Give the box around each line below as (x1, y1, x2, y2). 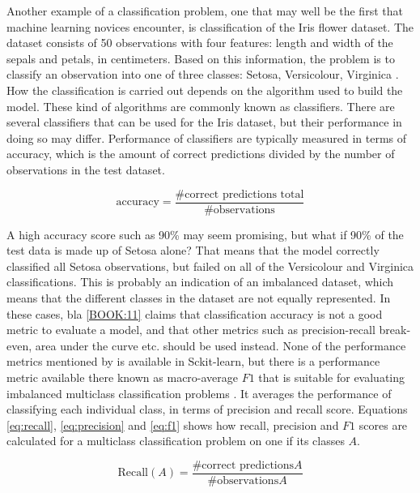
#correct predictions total (175, 188, 304, 200)
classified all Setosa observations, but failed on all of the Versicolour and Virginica (6, 257, 414, 274)
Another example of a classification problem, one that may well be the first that (6, 2, 403, 19)
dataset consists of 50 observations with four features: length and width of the (6, 34, 393, 51)
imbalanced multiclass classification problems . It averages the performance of (6, 384, 392, 401)
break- (379, 321, 411, 338)
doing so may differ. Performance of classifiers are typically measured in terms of (6, 129, 407, 146)
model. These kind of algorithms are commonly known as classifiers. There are (6, 97, 395, 114)
